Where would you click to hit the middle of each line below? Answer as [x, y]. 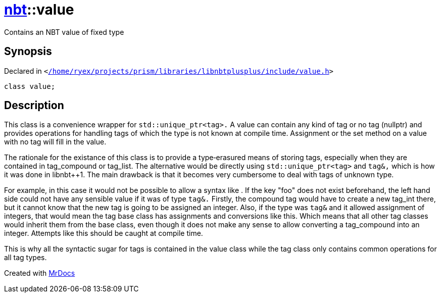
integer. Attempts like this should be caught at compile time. [104, 233]
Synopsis [28, 52]
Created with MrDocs [40, 273]
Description [34, 106]
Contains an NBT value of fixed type [64, 32]
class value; [30, 86]
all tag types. [26, 258]
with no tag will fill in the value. [55, 142]
